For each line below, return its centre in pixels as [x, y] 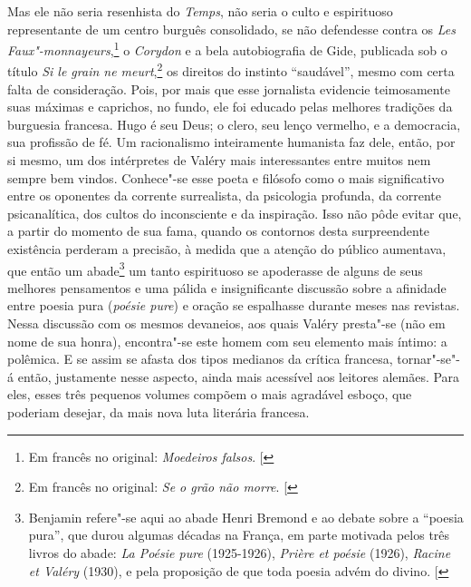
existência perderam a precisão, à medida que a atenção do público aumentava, [227, 249]
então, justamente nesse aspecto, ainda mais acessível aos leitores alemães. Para [239, 376]
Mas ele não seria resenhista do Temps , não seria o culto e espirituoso [200, 11]
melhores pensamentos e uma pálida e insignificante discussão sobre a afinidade [227, 287]
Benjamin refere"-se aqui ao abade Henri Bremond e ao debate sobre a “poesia [246, 517]
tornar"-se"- [428, 359]
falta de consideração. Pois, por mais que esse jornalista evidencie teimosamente [229, 88]
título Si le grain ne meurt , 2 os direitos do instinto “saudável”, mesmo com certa [231, 70]
